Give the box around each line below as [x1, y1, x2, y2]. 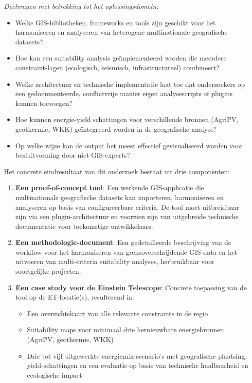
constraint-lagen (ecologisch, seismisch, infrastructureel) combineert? [15, 62, 219, 72]
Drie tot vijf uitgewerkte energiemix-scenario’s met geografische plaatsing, [27, 350, 247, 361]
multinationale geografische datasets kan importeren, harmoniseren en [15, 192, 224, 202]
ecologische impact [27, 369, 82, 380]
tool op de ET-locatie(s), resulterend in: [15, 292, 134, 302]
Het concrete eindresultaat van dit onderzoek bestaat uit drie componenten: [4, 166, 230, 176]
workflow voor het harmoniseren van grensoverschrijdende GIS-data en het [15, 246, 237, 257]
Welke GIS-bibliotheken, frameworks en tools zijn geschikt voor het [15, 17, 216, 27]
